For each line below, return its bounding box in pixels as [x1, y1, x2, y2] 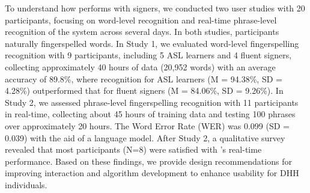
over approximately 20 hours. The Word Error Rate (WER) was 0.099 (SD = [5, 119, 290, 132]
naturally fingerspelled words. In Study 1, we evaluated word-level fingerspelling [5, 37, 299, 49]
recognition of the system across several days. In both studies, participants [5, 25, 279, 38]
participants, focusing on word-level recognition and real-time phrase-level [5, 13, 277, 26]
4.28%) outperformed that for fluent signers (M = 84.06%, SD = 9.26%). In [5, 84, 284, 97]
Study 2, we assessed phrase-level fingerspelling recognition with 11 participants [5, 96, 299, 108]
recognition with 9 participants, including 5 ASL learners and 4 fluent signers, [5, 49, 292, 61]
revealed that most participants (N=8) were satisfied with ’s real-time [5, 143, 262, 156]
